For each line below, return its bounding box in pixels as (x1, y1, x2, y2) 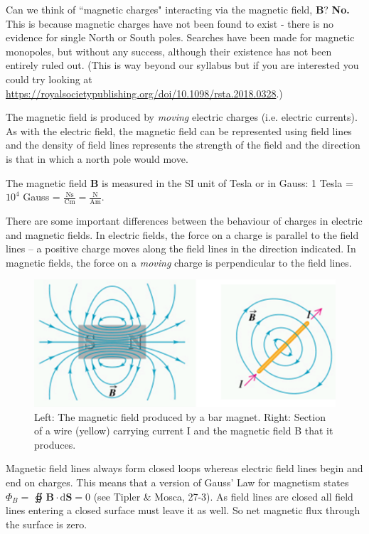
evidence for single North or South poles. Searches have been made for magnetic (6, 30, 355, 45)
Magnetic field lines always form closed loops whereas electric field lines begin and (6, 461, 363, 476)
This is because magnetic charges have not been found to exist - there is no (6, 16, 333, 31)
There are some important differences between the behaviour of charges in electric (6, 213, 363, 228)
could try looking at (6, 71, 92, 86)
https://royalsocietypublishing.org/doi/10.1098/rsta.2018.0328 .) (6, 85, 283, 100)
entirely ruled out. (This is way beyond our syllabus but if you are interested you (6, 58, 359, 73)
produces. (34, 437, 76, 452)
